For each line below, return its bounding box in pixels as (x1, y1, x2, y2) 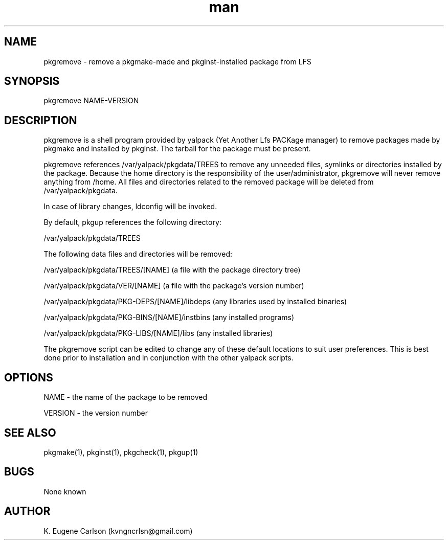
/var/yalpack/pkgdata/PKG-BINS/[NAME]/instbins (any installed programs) (43, 313, 295, 322)
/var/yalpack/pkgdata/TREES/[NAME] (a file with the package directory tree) (43, 265, 301, 275)
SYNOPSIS (4, 75, 60, 88)
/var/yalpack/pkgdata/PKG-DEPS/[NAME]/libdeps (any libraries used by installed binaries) (43, 297, 347, 306)
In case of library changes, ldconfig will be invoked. (43, 202, 217, 211)
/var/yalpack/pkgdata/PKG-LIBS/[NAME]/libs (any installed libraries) (43, 329, 273, 338)
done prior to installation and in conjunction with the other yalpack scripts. (43, 353, 294, 362)
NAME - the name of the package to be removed (43, 393, 208, 402)
